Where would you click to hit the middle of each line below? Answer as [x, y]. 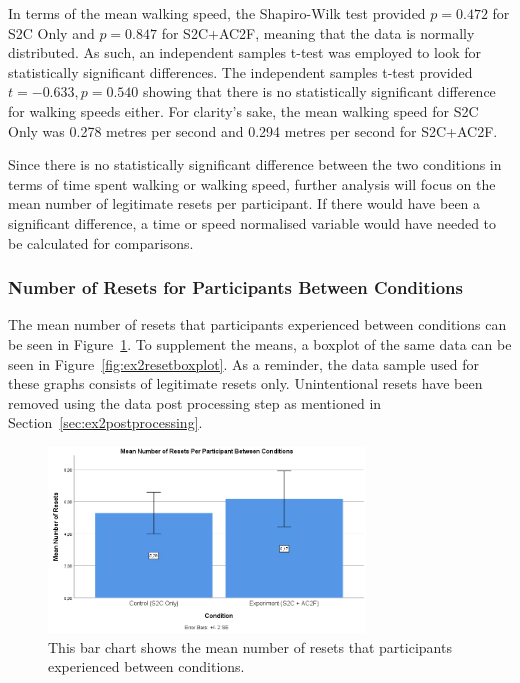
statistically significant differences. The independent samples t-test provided [240, 71]
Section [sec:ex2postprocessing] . [105, 422]
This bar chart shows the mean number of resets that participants [250, 646]
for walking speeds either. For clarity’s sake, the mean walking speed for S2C [243, 110]
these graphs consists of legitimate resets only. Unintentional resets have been [245, 383]
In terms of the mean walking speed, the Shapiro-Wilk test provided [217, 13]
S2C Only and [51, 32]
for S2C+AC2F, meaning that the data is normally [318, 32]
